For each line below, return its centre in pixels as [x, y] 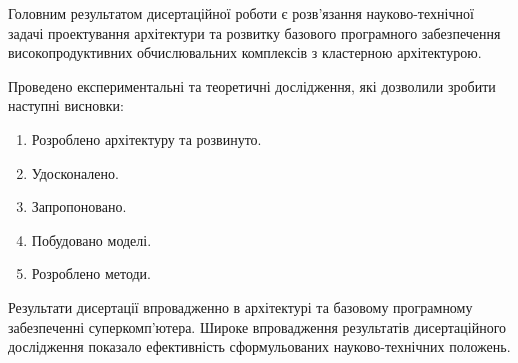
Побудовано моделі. [91, 239]
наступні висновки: [66, 105]
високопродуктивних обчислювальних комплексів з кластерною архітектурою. [245, 52]
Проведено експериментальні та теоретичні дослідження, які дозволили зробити [252, 85]
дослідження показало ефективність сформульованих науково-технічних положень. [259, 346]
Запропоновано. [79, 206]
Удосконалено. [75, 172]
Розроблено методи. [91, 273]
